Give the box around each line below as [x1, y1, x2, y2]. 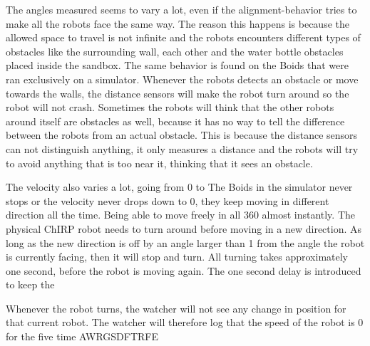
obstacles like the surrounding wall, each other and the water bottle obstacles [6, 43, 344, 58]
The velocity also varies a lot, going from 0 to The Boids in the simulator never [6, 179, 353, 194]
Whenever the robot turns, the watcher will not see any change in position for [6, 300, 346, 315]
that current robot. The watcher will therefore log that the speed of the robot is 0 [6, 315, 364, 330]
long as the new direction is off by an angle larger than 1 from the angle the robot [6, 235, 365, 250]
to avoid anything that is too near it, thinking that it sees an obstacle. [6, 155, 313, 170]
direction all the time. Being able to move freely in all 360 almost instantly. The [6, 207, 356, 222]
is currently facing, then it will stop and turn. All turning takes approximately [6, 249, 348, 264]
